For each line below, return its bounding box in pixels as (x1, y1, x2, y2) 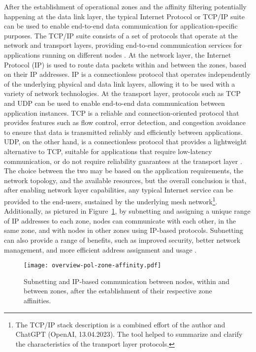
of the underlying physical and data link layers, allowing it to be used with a (4, 78, 235, 89)
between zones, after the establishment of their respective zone (24, 286, 212, 296)
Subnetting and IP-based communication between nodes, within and (24, 276, 230, 286)
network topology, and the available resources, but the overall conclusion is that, (4, 175, 247, 185)
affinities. (24, 295, 51, 305)
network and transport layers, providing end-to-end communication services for (4, 40, 242, 50)
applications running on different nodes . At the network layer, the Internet (4, 49, 231, 60)
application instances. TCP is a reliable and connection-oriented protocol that (4, 107, 239, 118)
